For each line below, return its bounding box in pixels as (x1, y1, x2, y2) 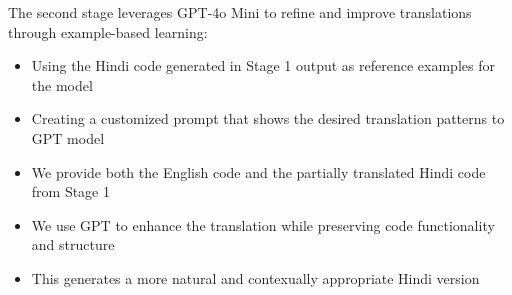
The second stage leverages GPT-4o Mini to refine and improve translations (8, 2, 472, 22)
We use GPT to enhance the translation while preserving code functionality (31, 214, 495, 235)
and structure (31, 234, 115, 255)
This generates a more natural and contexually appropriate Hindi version (31, 267, 480, 288)
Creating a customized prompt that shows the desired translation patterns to (31, 108, 505, 129)
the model (31, 74, 93, 95)
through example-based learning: (8, 21, 208, 42)
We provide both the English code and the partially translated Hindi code (31, 161, 486, 182)
